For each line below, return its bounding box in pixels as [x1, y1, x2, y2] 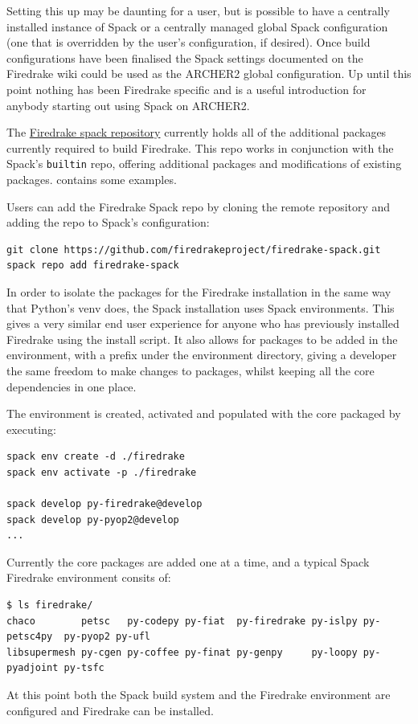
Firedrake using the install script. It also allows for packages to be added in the [6, 330, 398, 347]
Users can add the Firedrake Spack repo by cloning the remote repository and [6, 198, 391, 215]
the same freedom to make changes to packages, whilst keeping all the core [6, 362, 375, 378]
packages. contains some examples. [6, 171, 177, 187]
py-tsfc [64, 662, 104, 674]
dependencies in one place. [6, 378, 137, 395]
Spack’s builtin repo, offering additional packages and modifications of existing [6, 155, 402, 172]
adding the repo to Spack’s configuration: [6, 214, 210, 231]
